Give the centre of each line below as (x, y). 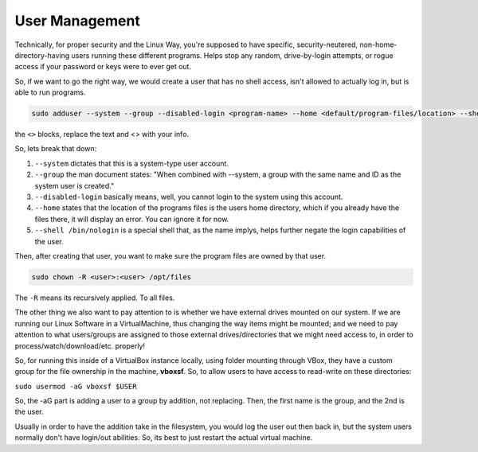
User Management (78, 21)
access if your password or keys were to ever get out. (103, 67)
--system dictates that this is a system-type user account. (131, 163)
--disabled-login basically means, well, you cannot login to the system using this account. (189, 197)
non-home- (378, 45)
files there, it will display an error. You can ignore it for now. (132, 219)
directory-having (42, 55)
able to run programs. (50, 92)
